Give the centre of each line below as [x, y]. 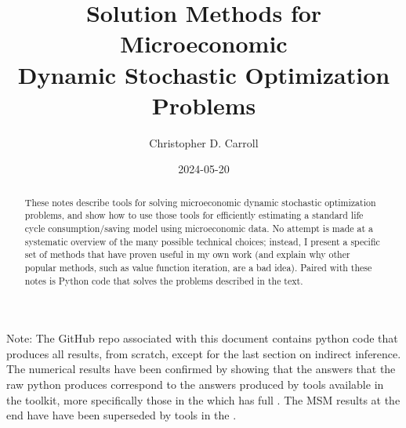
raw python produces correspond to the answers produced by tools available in [195, 384]
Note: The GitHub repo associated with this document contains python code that [202, 338]
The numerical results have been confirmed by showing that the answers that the [201, 369]
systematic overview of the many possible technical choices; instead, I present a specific [202, 241]
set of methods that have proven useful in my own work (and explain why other [187, 254]
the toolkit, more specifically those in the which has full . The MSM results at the [203, 399]
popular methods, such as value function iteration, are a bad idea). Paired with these [198, 267]
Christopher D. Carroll [204, 142]
